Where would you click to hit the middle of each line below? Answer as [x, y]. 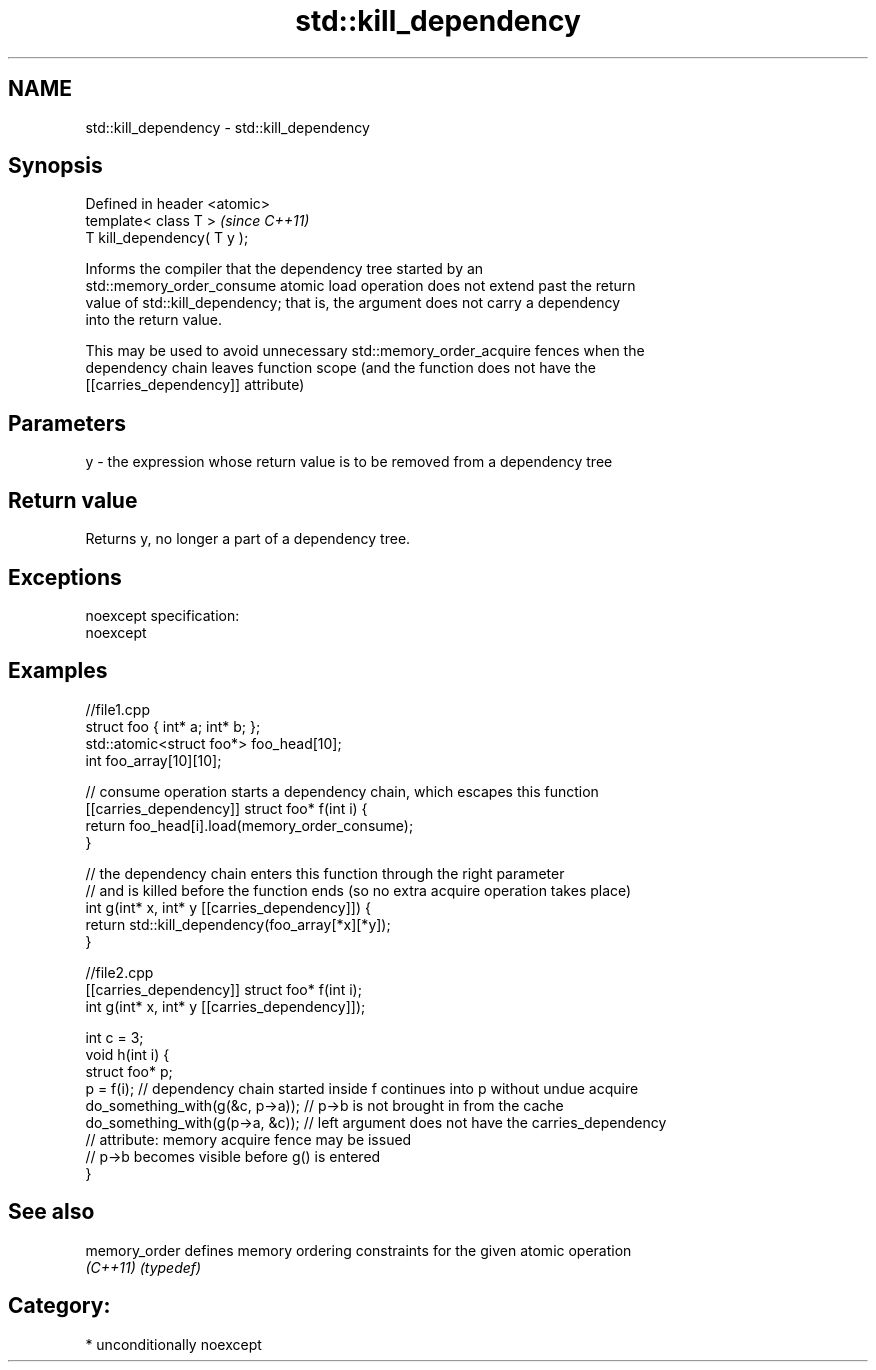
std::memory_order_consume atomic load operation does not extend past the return [360, 286]
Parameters [67, 423]
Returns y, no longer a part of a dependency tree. [248, 539]
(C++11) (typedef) [143, 1267]
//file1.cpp [118, 709]
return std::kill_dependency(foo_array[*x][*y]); [238, 924]
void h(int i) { [127, 1054]
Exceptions [65, 577]
